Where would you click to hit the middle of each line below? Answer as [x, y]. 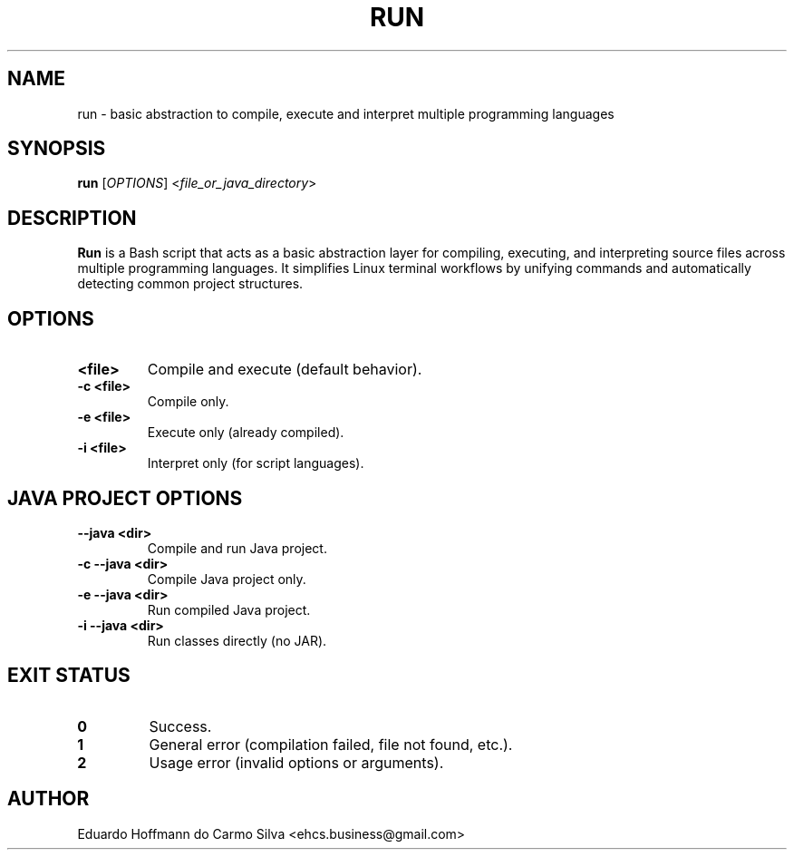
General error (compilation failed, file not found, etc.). [331, 744]
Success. [180, 726]
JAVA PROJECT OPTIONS [125, 498]
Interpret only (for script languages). [256, 463]
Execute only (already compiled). [246, 433]
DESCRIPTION [72, 218]
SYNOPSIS [57, 149]
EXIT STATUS [69, 676]
